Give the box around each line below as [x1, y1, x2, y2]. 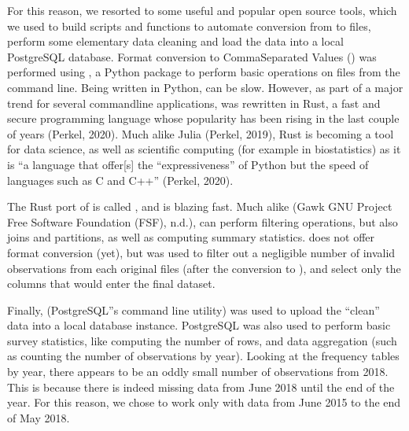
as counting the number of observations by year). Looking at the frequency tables [7, 348, 400, 364]
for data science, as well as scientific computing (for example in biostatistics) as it [7, 141, 401, 157]
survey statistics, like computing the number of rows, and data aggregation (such [7, 332, 397, 348]
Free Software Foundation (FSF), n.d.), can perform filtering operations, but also [7, 213, 398, 230]
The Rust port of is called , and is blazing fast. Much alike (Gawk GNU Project [7, 198, 392, 215]
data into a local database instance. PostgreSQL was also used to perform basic [7, 317, 391, 333]
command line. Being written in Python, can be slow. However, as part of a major [7, 79, 403, 95]
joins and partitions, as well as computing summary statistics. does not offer [7, 229, 375, 245]
